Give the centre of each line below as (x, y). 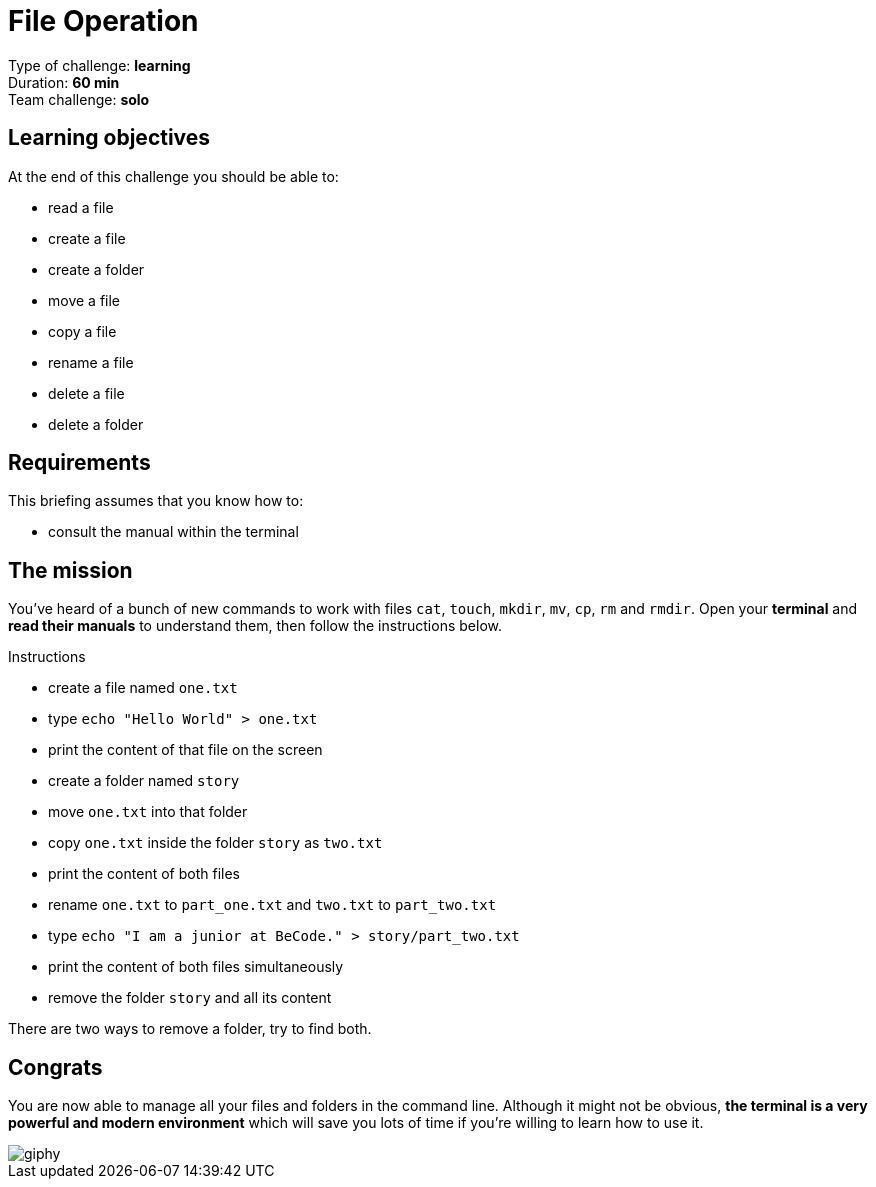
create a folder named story (144, 781)
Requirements (79, 463)
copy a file (82, 331)
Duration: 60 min (64, 82)
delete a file (86, 393)
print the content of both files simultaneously (196, 967)
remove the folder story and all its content (190, 998)
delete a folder (96, 424)
